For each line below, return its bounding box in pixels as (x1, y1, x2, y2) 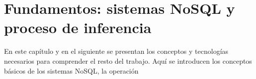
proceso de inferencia (4, 17, 152, 38)
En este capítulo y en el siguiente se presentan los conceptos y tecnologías (4, 46, 229, 56)
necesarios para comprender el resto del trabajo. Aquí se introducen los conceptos (4, 55, 252, 66)
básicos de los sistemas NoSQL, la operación (4, 65, 139, 76)
